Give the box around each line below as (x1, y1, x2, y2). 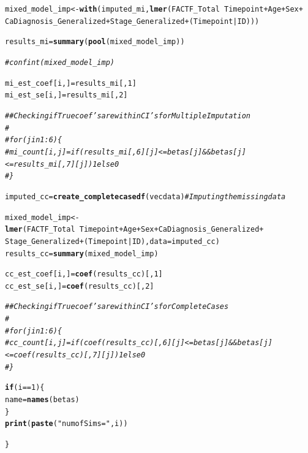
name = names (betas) (5, 395, 80, 405)
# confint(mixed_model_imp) (5, 58, 115, 67)
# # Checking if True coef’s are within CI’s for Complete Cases (5, 302, 229, 311)
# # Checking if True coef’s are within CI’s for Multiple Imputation (5, 111, 250, 120)
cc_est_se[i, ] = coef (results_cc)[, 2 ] (5, 281, 154, 291)
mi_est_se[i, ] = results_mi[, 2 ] (5, 91, 128, 100)
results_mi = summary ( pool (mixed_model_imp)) (5, 37, 185, 47)
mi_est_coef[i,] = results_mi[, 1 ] (5, 78, 137, 88)
